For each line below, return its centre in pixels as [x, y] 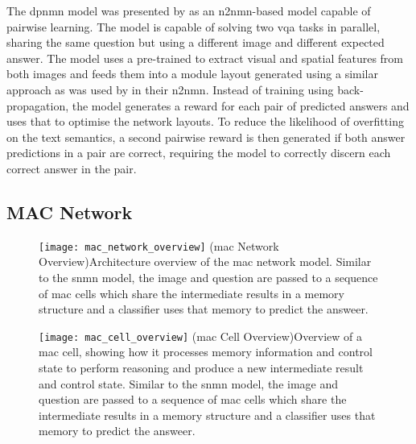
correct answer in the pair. [72, 168]
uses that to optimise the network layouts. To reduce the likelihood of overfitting [205, 121]
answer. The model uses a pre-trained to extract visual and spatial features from [205, 58]
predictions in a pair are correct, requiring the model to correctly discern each [199, 153]
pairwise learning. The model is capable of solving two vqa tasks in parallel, [194, 26]
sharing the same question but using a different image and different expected [196, 42]
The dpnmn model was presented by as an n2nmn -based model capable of [189, 10]
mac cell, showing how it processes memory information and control [206, 352]
